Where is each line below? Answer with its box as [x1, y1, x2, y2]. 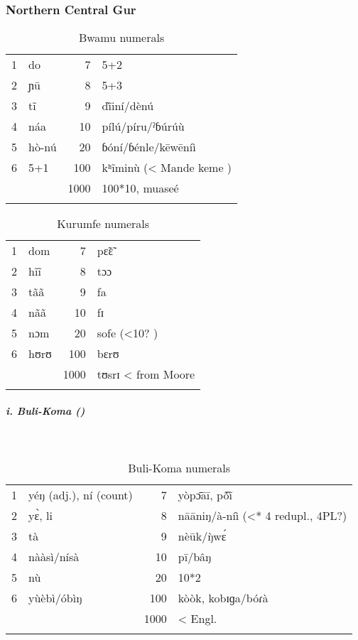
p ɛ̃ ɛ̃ [97, 242, 114, 259]
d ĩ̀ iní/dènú [102, 97, 154, 114]
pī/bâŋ [178, 548, 212, 565]
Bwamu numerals [78, 29, 165, 46]
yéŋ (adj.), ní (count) [28, 487, 133, 504]
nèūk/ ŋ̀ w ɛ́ [178, 528, 227, 545]
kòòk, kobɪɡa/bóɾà [178, 590, 268, 607]
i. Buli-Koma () [6, 403, 85, 418]
